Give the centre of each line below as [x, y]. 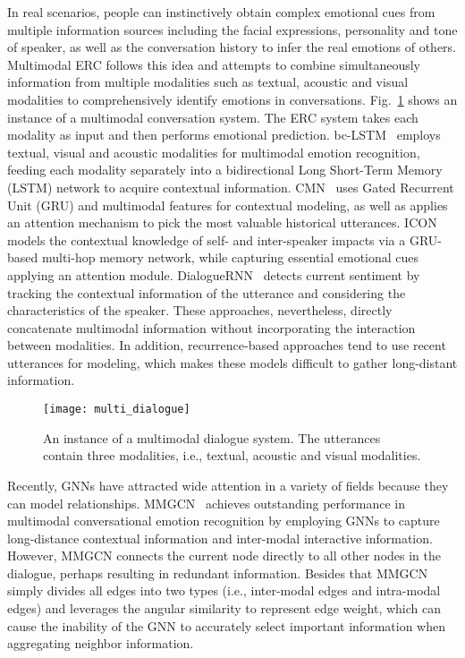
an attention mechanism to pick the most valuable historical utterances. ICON [222, 222]
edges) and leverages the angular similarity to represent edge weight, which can [224, 608]
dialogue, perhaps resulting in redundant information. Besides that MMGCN [218, 573]
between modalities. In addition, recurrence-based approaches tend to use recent [227, 345]
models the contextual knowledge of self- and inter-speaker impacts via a [207, 239]
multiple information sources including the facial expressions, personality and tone [232, 29]
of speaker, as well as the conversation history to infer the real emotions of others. [232, 47]
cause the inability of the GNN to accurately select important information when [226, 625]
